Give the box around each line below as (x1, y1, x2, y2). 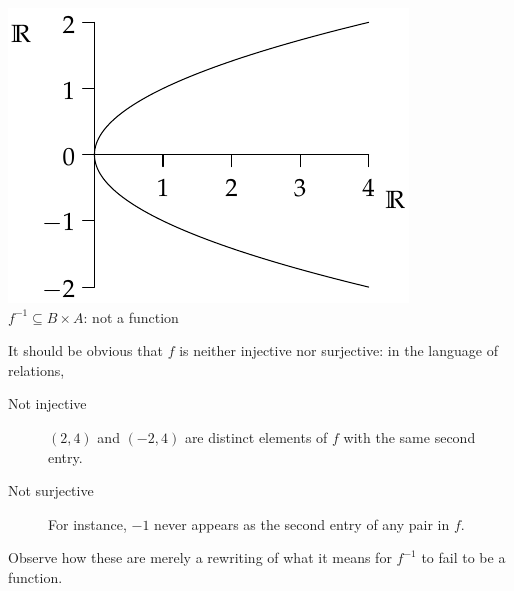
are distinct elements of (184, 426, 328, 447)
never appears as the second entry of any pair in (154, 513, 450, 534)
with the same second (343, 426, 476, 447)
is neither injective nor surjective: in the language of (179, 340, 498, 361)
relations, (8, 359, 65, 380)
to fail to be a (421, 547, 506, 568)
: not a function (83, 306, 179, 327)
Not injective (8, 393, 87, 414)
